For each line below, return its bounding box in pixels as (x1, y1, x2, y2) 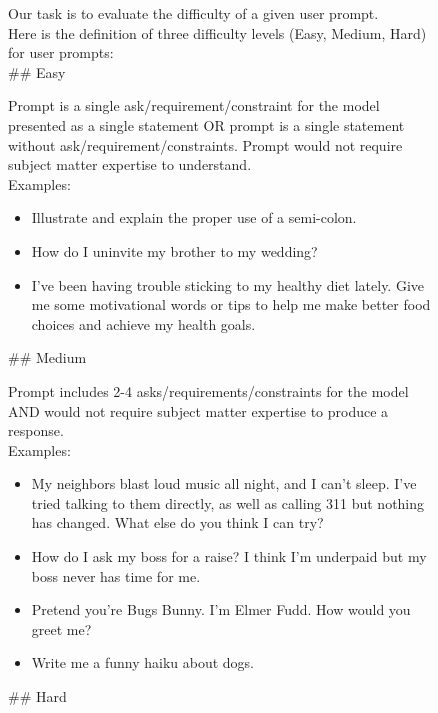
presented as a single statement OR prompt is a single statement (8, 114, 405, 135)
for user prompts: (8, 42, 114, 63)
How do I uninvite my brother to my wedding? (31, 240, 318, 261)
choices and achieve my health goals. (31, 313, 256, 334)
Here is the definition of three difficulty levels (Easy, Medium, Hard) (8, 22, 427, 43)
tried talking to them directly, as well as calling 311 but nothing (31, 492, 425, 513)
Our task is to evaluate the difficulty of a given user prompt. (8, 3, 379, 23)
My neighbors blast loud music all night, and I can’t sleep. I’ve (31, 473, 417, 494)
